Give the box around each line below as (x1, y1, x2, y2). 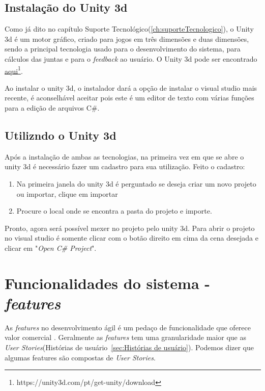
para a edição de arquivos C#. (5, 102, 100, 113)
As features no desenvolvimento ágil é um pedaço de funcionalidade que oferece (5, 322, 251, 332)
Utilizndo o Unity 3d (5, 127, 116, 143)
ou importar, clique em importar (16, 188, 118, 199)
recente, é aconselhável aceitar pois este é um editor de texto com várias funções (5, 92, 254, 103)
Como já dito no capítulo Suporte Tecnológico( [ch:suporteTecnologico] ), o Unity (5, 23, 254, 34)
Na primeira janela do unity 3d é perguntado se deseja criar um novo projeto (16, 178, 256, 189)
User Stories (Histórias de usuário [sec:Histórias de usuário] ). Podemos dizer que (5, 342, 254, 353)
